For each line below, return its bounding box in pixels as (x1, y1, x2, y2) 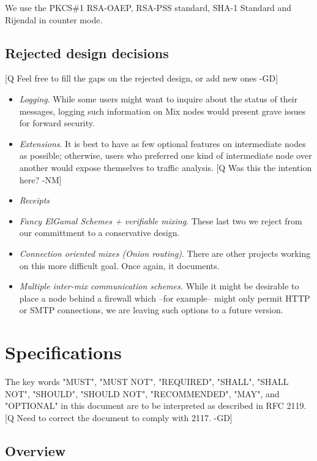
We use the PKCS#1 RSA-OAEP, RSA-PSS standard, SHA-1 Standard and (5, 1, 292, 13)
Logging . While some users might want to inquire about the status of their (19, 92, 298, 105)
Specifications (5, 340, 122, 365)
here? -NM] (19, 173, 62, 186)
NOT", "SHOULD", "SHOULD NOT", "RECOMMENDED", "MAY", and (5, 387, 280, 400)
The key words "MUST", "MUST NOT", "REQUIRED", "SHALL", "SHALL (5, 375, 289, 388)
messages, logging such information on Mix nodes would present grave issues (19, 104, 306, 117)
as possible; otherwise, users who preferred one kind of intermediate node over (19, 149, 312, 162)
